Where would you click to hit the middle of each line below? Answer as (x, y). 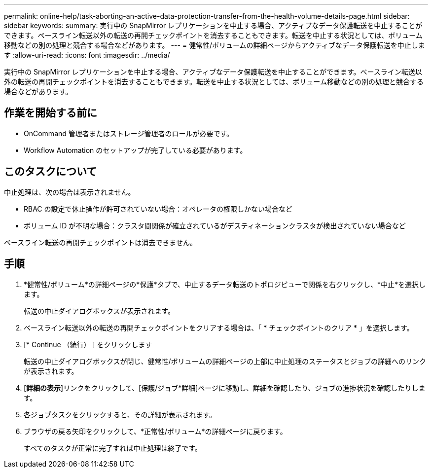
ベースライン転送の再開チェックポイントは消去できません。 (100, 242)
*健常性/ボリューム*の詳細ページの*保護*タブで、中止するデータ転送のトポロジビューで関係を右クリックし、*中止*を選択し (225, 284)
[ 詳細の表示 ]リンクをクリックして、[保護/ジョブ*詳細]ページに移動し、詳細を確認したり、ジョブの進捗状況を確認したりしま (225, 388)
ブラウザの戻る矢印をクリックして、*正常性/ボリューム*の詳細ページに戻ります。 (155, 431)
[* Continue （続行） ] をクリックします (88, 344)
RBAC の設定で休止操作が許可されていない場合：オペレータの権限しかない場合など (158, 209)
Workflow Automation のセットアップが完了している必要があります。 (135, 150)
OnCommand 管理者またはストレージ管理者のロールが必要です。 (129, 133)
